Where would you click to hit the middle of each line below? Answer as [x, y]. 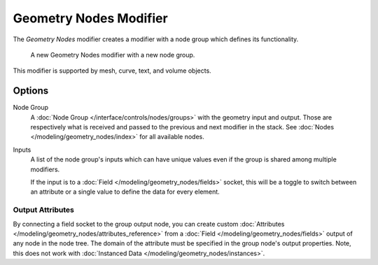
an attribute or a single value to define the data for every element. [125, 192]
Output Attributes [44, 210]
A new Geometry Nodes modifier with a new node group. [113, 55]
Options [31, 91]
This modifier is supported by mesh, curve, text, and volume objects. [112, 71]
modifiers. [45, 169]
